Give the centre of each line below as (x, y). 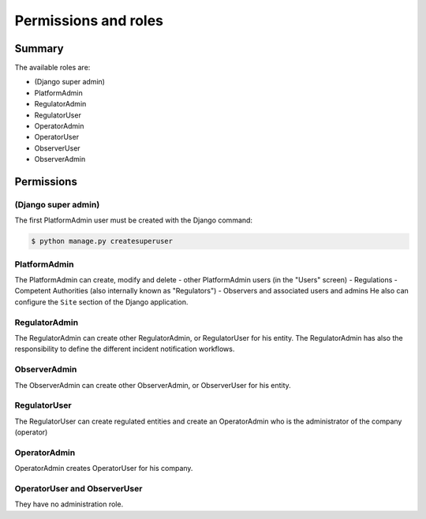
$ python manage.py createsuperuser (102, 241)
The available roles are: (52, 68)
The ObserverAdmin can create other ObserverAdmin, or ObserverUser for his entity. (153, 385)
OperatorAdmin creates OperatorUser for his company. (104, 469)
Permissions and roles (89, 21)
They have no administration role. (69, 504)
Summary (39, 49)
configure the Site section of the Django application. (101, 302)
